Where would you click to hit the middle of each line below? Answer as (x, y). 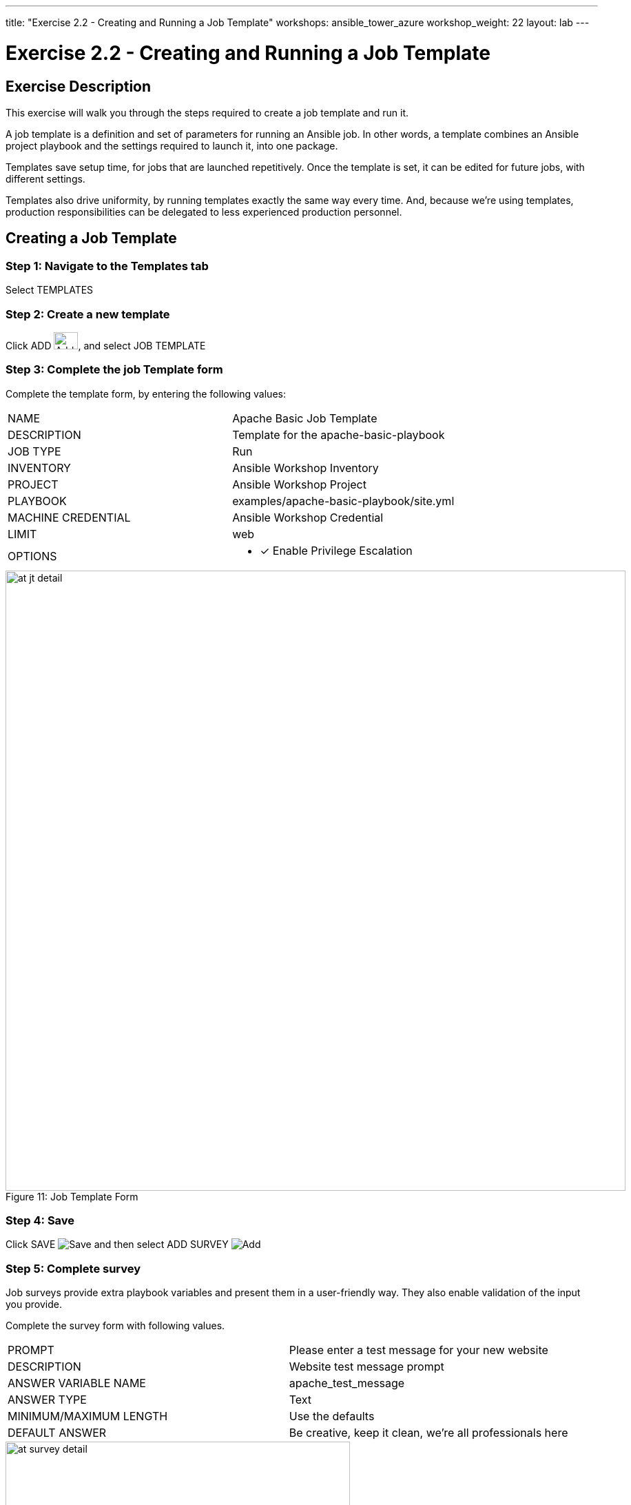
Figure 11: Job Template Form (72, 1196)
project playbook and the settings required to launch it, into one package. (172, 145)
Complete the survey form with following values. (115, 1326)
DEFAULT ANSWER (57, 1433)
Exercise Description (79, 86)
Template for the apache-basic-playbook (339, 434)
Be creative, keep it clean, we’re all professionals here (428, 1433)
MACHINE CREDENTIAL (69, 517)
